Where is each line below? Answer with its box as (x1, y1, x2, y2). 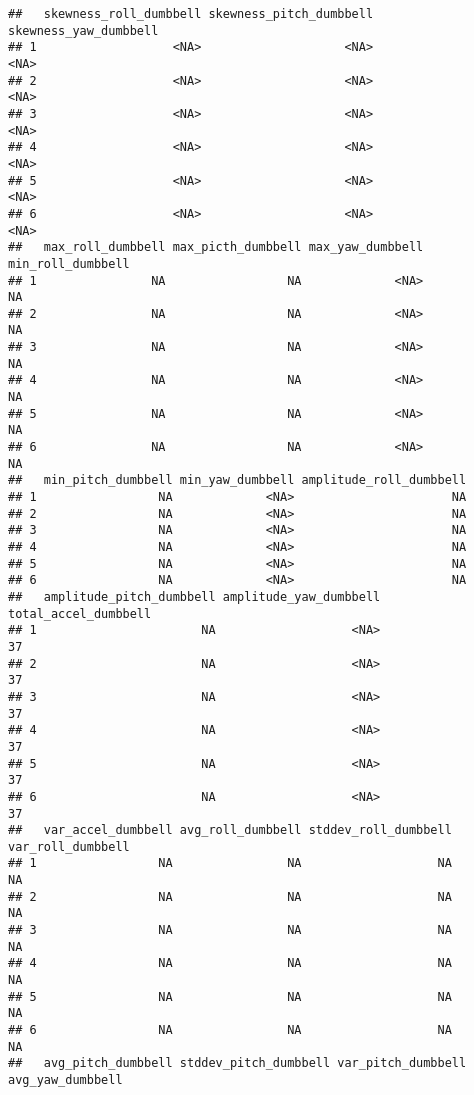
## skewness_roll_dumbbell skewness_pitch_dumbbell (8, 7, 374, 21)
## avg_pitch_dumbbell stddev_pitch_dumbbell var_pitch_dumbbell (8, 1056, 467, 1071)
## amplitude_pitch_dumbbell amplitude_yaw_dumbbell (8, 589, 381, 604)
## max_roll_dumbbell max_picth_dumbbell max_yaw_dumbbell (8, 240, 424, 255)
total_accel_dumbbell (8, 606, 152, 621)
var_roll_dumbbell (8, 839, 130, 854)
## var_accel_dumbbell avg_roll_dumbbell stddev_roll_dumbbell (8, 823, 452, 838)
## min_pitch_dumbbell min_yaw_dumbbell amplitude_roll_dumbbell (8, 473, 467, 488)
